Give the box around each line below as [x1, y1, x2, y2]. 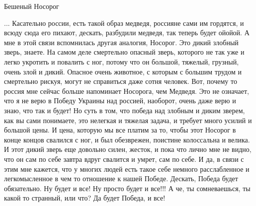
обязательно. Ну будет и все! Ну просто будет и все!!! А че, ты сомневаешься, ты [4, 183, 251, 193]
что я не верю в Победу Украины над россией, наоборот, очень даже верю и [4, 95, 236, 106]
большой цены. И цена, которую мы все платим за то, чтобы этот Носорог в [4, 125, 236, 135]
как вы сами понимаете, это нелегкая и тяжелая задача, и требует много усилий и [4, 115, 252, 125]
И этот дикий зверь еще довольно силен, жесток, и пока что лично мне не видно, [4, 144, 252, 154]
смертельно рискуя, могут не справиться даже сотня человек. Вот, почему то [4, 76, 237, 86]
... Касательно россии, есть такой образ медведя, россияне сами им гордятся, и [4, 17, 244, 28]
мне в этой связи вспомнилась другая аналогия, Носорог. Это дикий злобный [4, 37, 239, 47]
